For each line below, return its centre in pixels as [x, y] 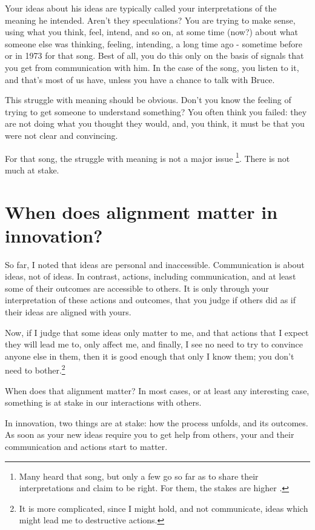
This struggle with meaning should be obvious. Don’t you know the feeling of [148, 100]
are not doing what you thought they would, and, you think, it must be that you [155, 123]
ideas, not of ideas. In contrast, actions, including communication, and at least [151, 276]
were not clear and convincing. [61, 135]
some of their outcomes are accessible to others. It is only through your [137, 288]
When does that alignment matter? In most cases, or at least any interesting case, [157, 390]
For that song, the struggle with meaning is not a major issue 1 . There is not [148, 157]
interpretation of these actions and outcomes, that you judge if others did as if [151, 300]
